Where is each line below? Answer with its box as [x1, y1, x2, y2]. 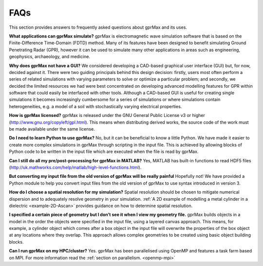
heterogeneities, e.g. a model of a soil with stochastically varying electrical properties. [9, 103, 182, 109]
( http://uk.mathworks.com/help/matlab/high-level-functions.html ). [9, 164, 142, 170]
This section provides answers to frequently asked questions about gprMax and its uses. [9, 24, 188, 30]
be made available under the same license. [9, 126, 95, 132]
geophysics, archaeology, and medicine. [9, 54, 90, 59]
